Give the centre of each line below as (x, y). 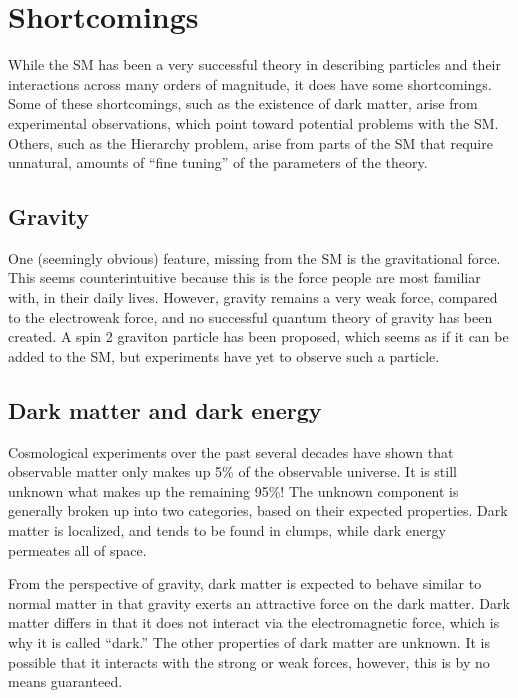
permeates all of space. (77, 549)
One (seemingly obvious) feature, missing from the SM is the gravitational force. (254, 257)
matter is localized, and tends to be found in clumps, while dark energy (227, 530)
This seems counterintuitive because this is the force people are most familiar (244, 277)
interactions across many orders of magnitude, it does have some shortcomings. (250, 83)
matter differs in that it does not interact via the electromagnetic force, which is (254, 622)
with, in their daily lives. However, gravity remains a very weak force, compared (253, 297)
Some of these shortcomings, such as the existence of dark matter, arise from (243, 103)
